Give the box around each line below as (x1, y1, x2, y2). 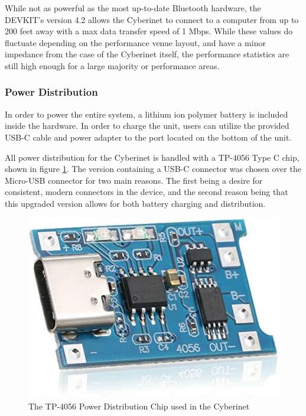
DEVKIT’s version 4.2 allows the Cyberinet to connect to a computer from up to (5, 13, 299, 25)
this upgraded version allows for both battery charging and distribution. (5, 197, 266, 209)
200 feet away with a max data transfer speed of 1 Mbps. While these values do (5, 25, 293, 37)
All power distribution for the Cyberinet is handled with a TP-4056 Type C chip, (5, 151, 300, 163)
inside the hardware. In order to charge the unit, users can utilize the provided (5, 119, 289, 132)
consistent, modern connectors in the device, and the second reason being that (5, 186, 288, 198)
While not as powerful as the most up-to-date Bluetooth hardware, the (5, 2, 261, 14)
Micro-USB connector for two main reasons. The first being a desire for (5, 174, 263, 186)
